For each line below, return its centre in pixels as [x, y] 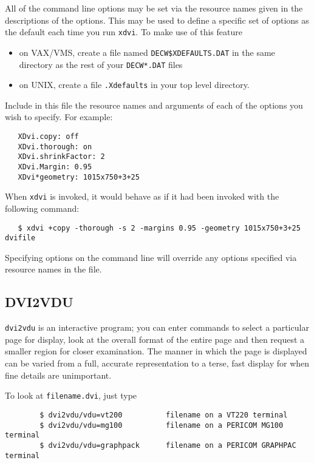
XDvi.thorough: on [55, 147]
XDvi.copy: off [48, 137]
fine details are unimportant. [58, 375]
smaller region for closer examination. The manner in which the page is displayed [156, 351]
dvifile [20, 238]
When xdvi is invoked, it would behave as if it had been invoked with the [142, 196]
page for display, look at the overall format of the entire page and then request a [155, 339]
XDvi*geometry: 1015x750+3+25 [79, 177]
